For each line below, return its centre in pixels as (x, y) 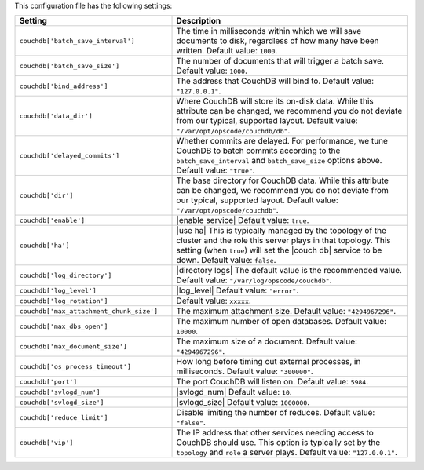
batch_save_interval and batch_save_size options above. (279, 161)
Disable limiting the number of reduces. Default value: (276, 413)
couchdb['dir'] (46, 195)
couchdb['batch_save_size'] (69, 66)
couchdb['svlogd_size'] (62, 402)
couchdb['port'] (48, 382)
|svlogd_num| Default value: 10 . (234, 392)
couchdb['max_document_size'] (73, 346)
